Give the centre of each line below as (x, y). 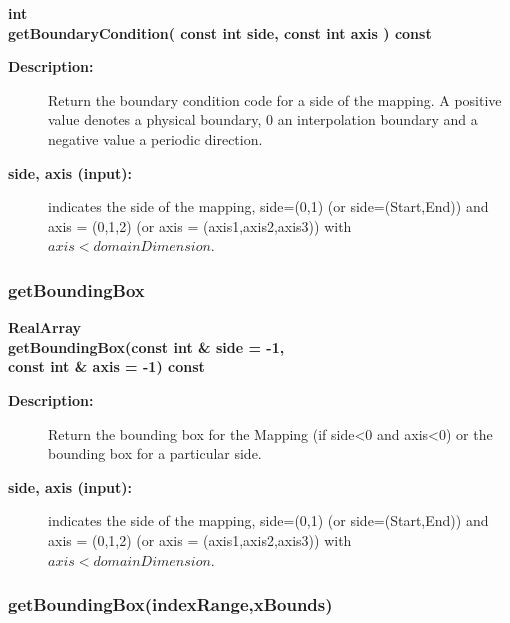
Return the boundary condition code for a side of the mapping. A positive (275, 99)
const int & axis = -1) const (106, 366)
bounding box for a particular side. (155, 453)
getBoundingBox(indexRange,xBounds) (170, 604)
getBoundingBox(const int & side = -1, (146, 346)
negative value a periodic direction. (155, 138)
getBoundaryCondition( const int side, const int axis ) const (220, 32)
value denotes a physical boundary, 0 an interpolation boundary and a (263, 119)
